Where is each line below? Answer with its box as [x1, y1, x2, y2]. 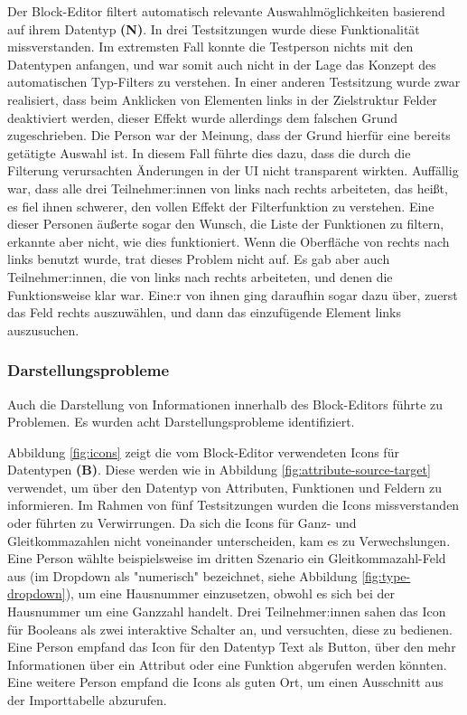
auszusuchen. [7, 320, 79, 339]
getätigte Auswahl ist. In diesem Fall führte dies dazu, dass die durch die [7, 143, 411, 162]
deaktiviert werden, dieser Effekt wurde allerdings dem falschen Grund [7, 108, 398, 127]
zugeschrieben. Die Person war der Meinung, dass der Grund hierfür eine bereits [7, 126, 451, 145]
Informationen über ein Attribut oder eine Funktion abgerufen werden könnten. [7, 654, 447, 673]
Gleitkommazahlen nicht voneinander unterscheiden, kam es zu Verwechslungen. [7, 531, 451, 550]
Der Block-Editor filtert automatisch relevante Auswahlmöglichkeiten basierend [7, 2, 445, 20]
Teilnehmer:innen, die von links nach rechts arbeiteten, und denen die [7, 267, 393, 286]
